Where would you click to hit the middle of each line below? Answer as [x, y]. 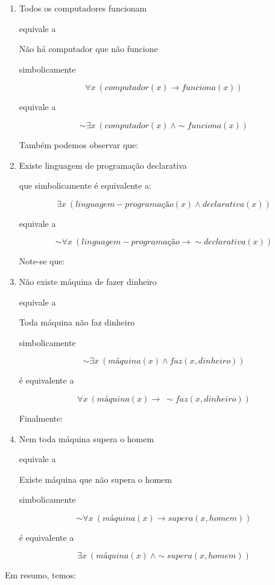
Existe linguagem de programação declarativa [103, 165]
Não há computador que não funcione [88, 49]
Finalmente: [41, 418]
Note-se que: [42, 261]
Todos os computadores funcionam [83, 8]
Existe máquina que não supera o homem [95, 479]
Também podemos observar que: [79, 144]
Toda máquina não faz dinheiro [77, 322]
